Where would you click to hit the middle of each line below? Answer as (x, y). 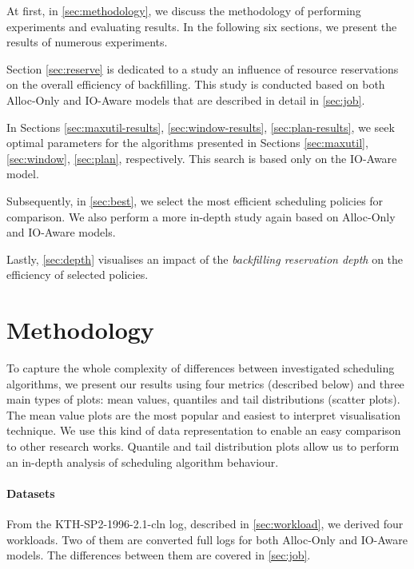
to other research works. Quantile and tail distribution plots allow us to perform (203, 446)
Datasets (31, 493)
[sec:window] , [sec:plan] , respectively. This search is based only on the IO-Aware (202, 158)
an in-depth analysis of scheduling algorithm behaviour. (143, 462)
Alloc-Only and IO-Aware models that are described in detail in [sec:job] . (186, 99)
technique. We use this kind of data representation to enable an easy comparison (204, 430)
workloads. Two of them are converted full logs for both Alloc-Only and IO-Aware (207, 539)
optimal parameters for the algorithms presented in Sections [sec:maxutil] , (187, 143)
